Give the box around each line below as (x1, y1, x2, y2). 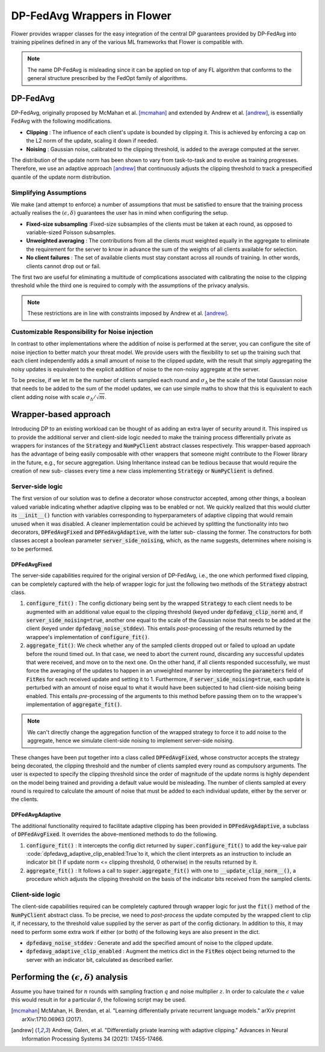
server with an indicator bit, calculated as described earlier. (26, 956, 174, 963)
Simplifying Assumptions (11, 188, 87, 197)
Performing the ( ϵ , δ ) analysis (11, 972, 128, 982)
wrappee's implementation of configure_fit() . (26, 633, 150, 640)
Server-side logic (11, 482, 63, 490)
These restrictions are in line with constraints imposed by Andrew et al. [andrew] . (27, 310, 229, 317)
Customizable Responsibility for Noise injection (11, 327, 153, 336)
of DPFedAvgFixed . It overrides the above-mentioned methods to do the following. (11, 831, 218, 838)
